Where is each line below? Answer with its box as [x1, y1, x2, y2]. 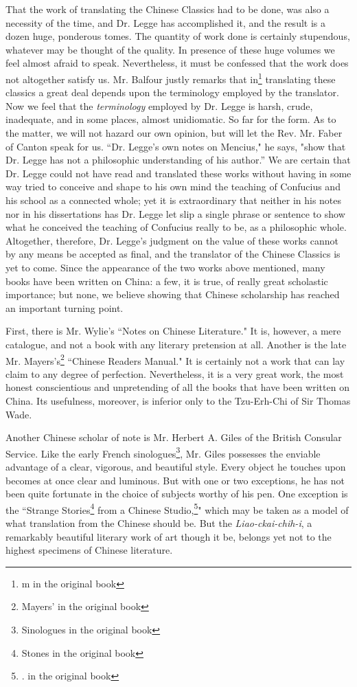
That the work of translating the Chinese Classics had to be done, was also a [5, 2, 330, 16]
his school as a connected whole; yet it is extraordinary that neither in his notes [5, 192, 342, 207]
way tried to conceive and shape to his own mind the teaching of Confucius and [5, 179, 341, 194]
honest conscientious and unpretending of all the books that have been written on [5, 380, 349, 394]
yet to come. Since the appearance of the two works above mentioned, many [5, 260, 325, 274]
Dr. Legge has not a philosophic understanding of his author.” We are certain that [5, 153, 351, 167]
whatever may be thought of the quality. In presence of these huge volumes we [5, 42, 335, 56]
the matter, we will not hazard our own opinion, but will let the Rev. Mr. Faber [5, 126, 343, 139]
